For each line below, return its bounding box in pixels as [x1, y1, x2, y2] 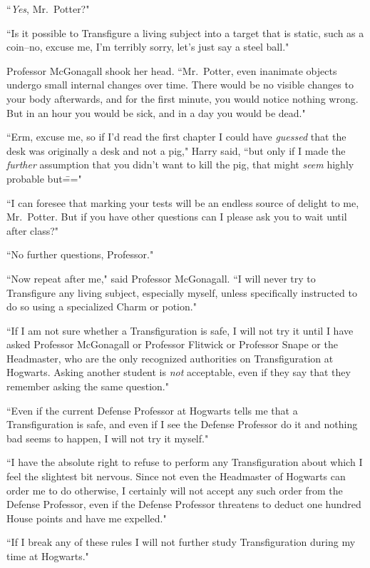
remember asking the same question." [6, 379, 169, 394]
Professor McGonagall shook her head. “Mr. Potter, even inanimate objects [6, 63, 337, 78]
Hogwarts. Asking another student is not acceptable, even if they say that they [6, 365, 351, 380]
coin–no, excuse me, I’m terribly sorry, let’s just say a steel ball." [6, 39, 289, 54]
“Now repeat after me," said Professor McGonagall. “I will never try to [6, 270, 316, 285]
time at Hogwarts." [6, 549, 89, 563]
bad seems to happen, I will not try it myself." [6, 430, 209, 445]
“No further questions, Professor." [6, 247, 154, 262]
